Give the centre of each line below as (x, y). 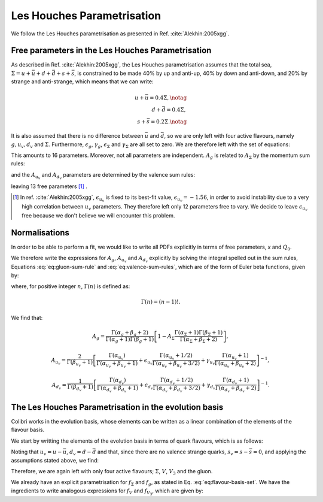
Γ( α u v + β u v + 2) (235, 365)
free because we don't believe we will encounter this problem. (98, 215)
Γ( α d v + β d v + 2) (236, 389)
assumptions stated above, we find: (55, 460)
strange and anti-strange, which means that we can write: (82, 81)
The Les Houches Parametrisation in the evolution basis (117, 407)
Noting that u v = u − (36, 453)
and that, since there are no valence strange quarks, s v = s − (173, 453)
